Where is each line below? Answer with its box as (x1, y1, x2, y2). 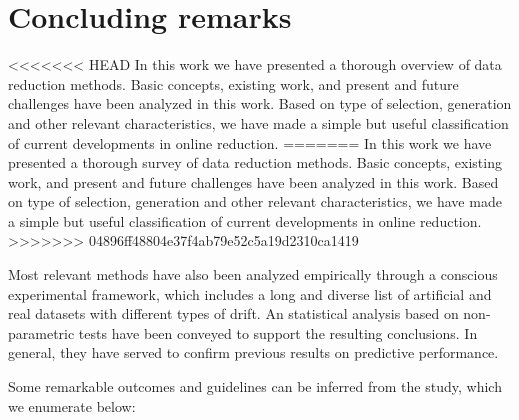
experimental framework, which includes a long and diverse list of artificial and (8, 283, 492, 304)
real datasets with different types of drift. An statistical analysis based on (8, 303, 459, 324)
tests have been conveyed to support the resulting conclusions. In (78, 322, 478, 343)
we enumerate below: (8, 395, 136, 416)
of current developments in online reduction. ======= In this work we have (8, 132, 492, 153)
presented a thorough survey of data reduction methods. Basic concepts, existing (8, 152, 502, 173)
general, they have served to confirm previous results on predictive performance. (8, 342, 499, 363)
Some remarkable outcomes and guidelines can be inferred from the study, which (8, 376, 502, 397)
